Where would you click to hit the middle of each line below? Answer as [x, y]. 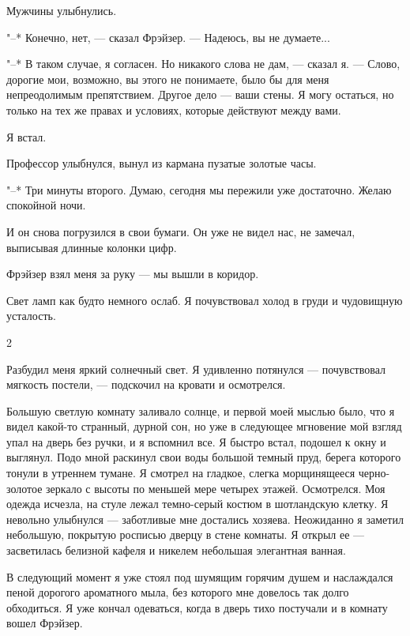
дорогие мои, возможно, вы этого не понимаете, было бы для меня [168, 79]
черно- [374, 473]
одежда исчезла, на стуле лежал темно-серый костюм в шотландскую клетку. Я [197, 504]
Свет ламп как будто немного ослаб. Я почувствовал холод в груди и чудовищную [205, 300]
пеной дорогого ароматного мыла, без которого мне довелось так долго [178, 592]
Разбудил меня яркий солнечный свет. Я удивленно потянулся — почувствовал [196, 369]
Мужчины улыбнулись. [62, 10]
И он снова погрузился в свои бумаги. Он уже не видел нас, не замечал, [181, 231]
